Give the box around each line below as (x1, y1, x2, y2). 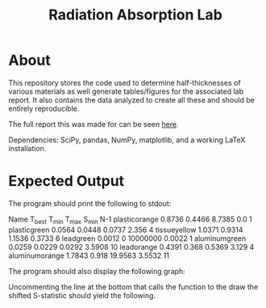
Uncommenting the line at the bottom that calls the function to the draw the (8, 281, 259, 292)
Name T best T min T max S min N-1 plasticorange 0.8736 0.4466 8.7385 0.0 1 (8, 214, 252, 226)
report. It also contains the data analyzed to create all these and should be (8, 95, 256, 104)
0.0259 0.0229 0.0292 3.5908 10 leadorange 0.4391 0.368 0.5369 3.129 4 (8, 242, 255, 251)
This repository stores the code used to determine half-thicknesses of (8, 78, 241, 87)
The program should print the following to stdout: (8, 198, 172, 208)
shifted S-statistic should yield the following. (8, 290, 156, 300)
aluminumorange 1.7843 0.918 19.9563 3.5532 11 (8, 251, 169, 260)
